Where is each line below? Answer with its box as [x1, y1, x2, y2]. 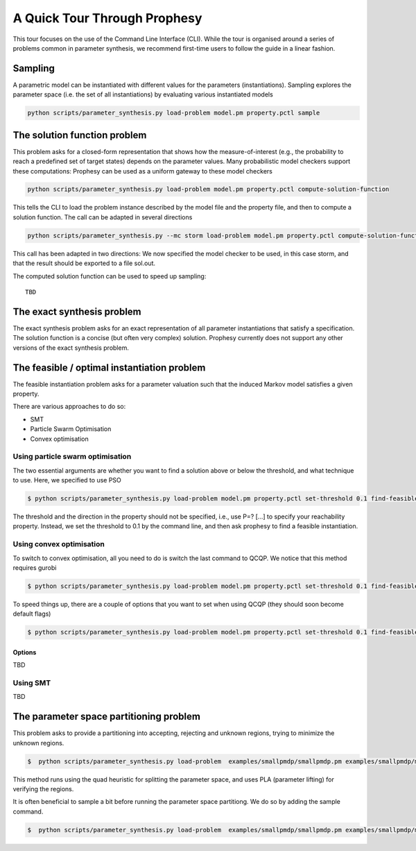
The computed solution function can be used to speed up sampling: [12, 271, 207, 280]
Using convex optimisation [12, 539, 105, 549]
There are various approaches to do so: [12, 403, 126, 411]
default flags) [12, 609, 51, 618]
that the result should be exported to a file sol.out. [12, 259, 156, 267]
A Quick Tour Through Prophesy [12, 10, 202, 26]
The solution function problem [12, 129, 147, 141]
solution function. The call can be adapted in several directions [12, 212, 193, 221]
